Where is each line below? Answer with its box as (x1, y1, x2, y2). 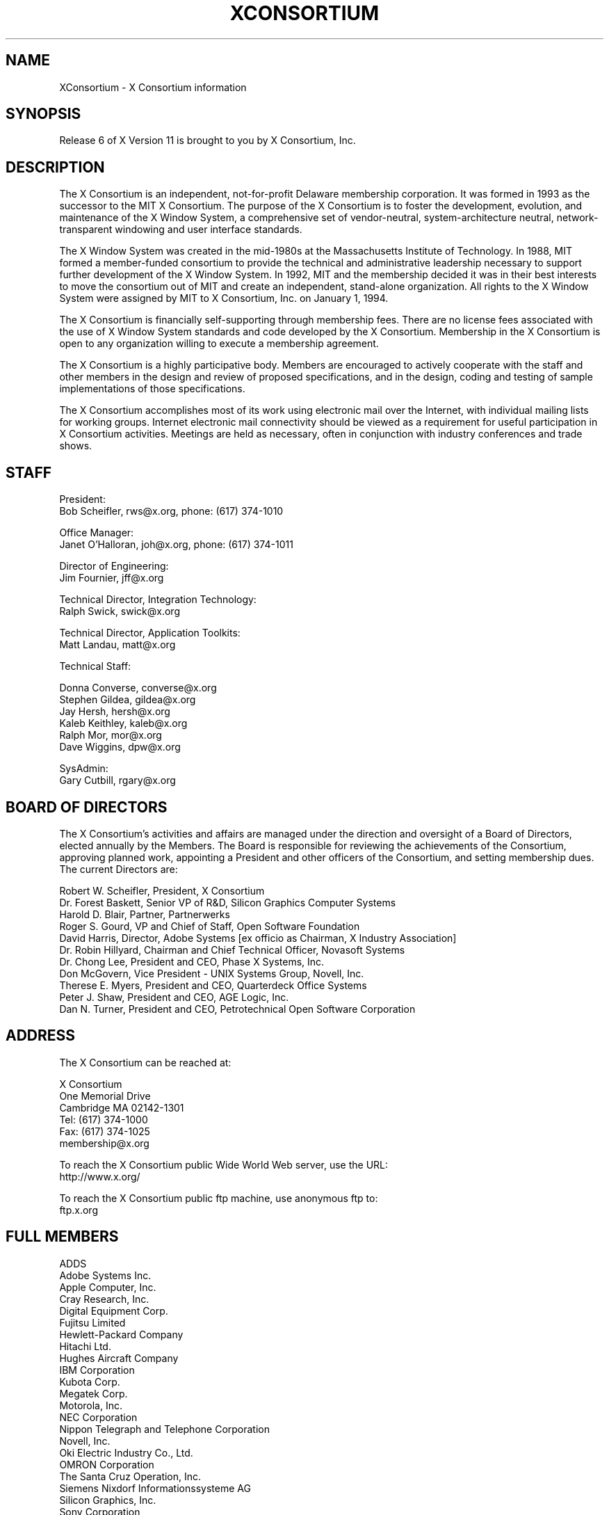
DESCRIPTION (6, 158, 105, 176)
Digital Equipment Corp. (59, 1304, 168, 1317)
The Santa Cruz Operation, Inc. (59, 1470, 202, 1482)
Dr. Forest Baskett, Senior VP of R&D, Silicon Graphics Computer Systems (59, 896, 396, 908)
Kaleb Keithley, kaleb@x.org (59, 717, 188, 730)
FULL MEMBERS (6, 1228, 119, 1246)
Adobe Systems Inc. (59, 1269, 152, 1281)
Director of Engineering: (59, 560, 169, 572)
